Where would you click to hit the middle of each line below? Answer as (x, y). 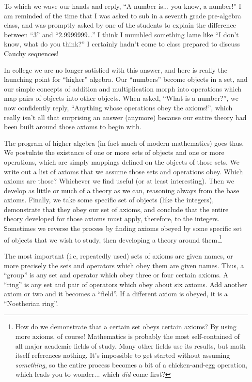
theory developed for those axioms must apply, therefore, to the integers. (112, 219)
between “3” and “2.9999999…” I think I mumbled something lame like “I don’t (121, 34)
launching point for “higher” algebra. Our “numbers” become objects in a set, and (126, 79)
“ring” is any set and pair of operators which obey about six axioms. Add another (126, 284)
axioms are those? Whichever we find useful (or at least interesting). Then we (119, 181)
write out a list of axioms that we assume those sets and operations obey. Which (124, 171)
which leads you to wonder (55, 374)
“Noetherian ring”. (31, 303)
